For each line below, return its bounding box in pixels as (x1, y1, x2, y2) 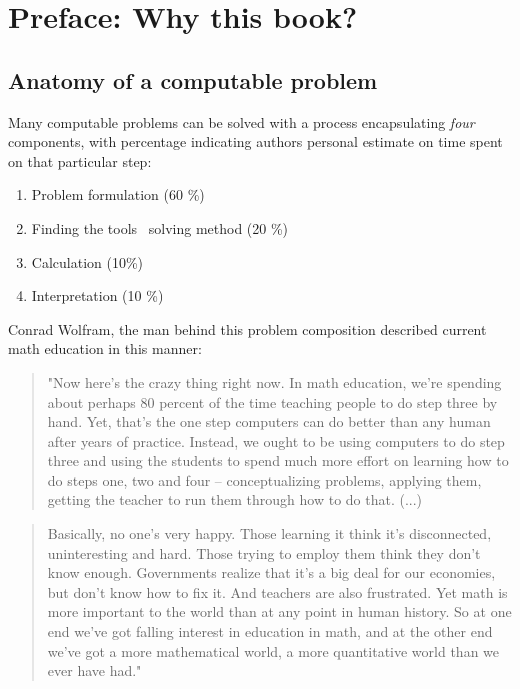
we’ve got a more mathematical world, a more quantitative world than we (47, 640, 500, 661)
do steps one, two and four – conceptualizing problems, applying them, (47, 469, 482, 490)
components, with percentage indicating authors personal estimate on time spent (8, 131, 503, 152)
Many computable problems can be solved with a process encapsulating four (8, 111, 475, 132)
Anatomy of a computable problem (8, 64, 378, 95)
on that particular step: (8, 150, 152, 171)
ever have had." (47, 660, 142, 681)
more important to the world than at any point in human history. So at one (47, 601, 512, 622)
